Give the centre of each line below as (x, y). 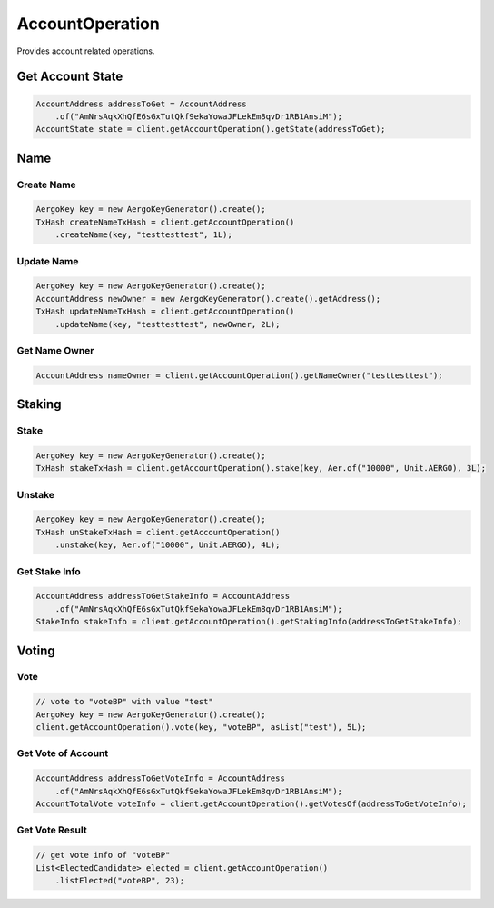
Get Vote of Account (63, 753)
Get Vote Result (52, 830)
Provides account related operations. (86, 51)
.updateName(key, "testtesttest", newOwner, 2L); (168, 324)
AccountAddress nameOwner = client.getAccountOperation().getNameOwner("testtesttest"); (240, 375)
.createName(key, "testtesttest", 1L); (144, 235)
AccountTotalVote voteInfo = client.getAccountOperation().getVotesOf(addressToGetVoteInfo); (252, 803)
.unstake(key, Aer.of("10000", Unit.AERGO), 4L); (168, 545)
